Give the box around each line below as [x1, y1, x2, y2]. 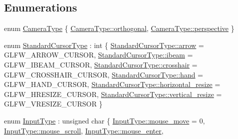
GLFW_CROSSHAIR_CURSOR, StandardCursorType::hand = [4, 69, 203, 79]
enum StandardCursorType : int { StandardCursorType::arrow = [4, 39, 204, 50]
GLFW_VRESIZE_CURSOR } [4, 98, 103, 109]
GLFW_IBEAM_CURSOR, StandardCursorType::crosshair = [4, 59, 197, 69]
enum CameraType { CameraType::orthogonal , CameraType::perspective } [4, 23, 234, 33]
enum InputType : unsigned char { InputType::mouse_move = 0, [4, 115, 205, 125]
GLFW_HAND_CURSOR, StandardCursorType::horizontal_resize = [4, 79, 220, 89]
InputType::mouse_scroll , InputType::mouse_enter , [4, 125, 163, 135]
